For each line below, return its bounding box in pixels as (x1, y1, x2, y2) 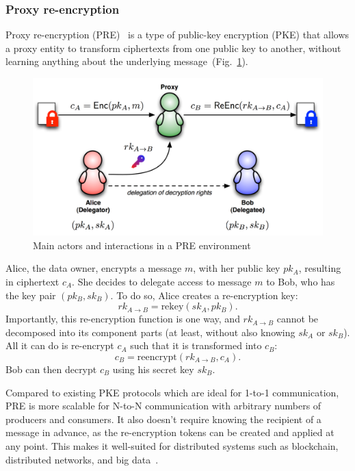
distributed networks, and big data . (5, 452, 159, 466)
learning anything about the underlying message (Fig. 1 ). (5, 54, 248, 68)
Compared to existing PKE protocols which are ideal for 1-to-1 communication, (5, 385, 339, 399)
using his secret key (112, 361, 194, 376)
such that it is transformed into (130, 338, 262, 353)
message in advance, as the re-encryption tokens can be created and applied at (5, 425, 334, 440)
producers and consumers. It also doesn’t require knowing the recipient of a (5, 411, 321, 426)
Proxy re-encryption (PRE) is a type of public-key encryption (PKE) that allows (5, 27, 350, 42)
